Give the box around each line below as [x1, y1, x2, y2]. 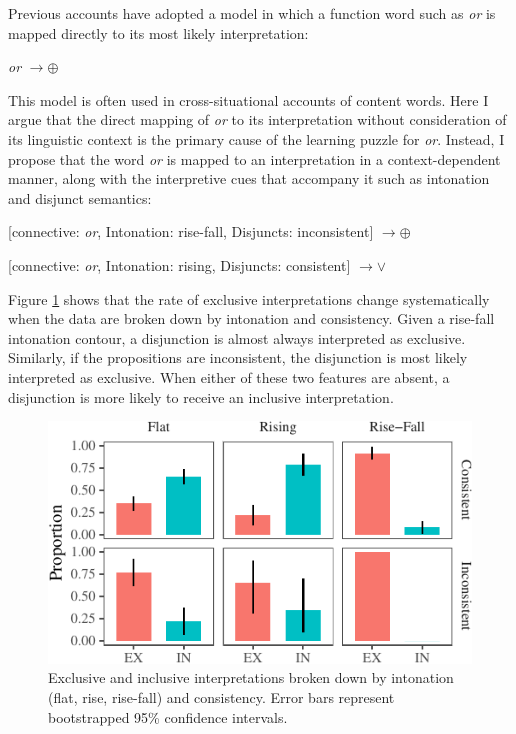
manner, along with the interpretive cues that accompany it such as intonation [8, 168, 490, 189]
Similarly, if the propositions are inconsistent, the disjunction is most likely [8, 347, 468, 368]
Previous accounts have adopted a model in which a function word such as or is [8, 3, 496, 23]
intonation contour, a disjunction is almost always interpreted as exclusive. [8, 327, 466, 348]
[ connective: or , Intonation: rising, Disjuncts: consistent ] [8, 254, 351, 275]
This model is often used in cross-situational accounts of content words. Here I [8, 89, 489, 110]
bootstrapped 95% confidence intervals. [48, 706, 288, 727]
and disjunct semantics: [8, 187, 152, 208]
